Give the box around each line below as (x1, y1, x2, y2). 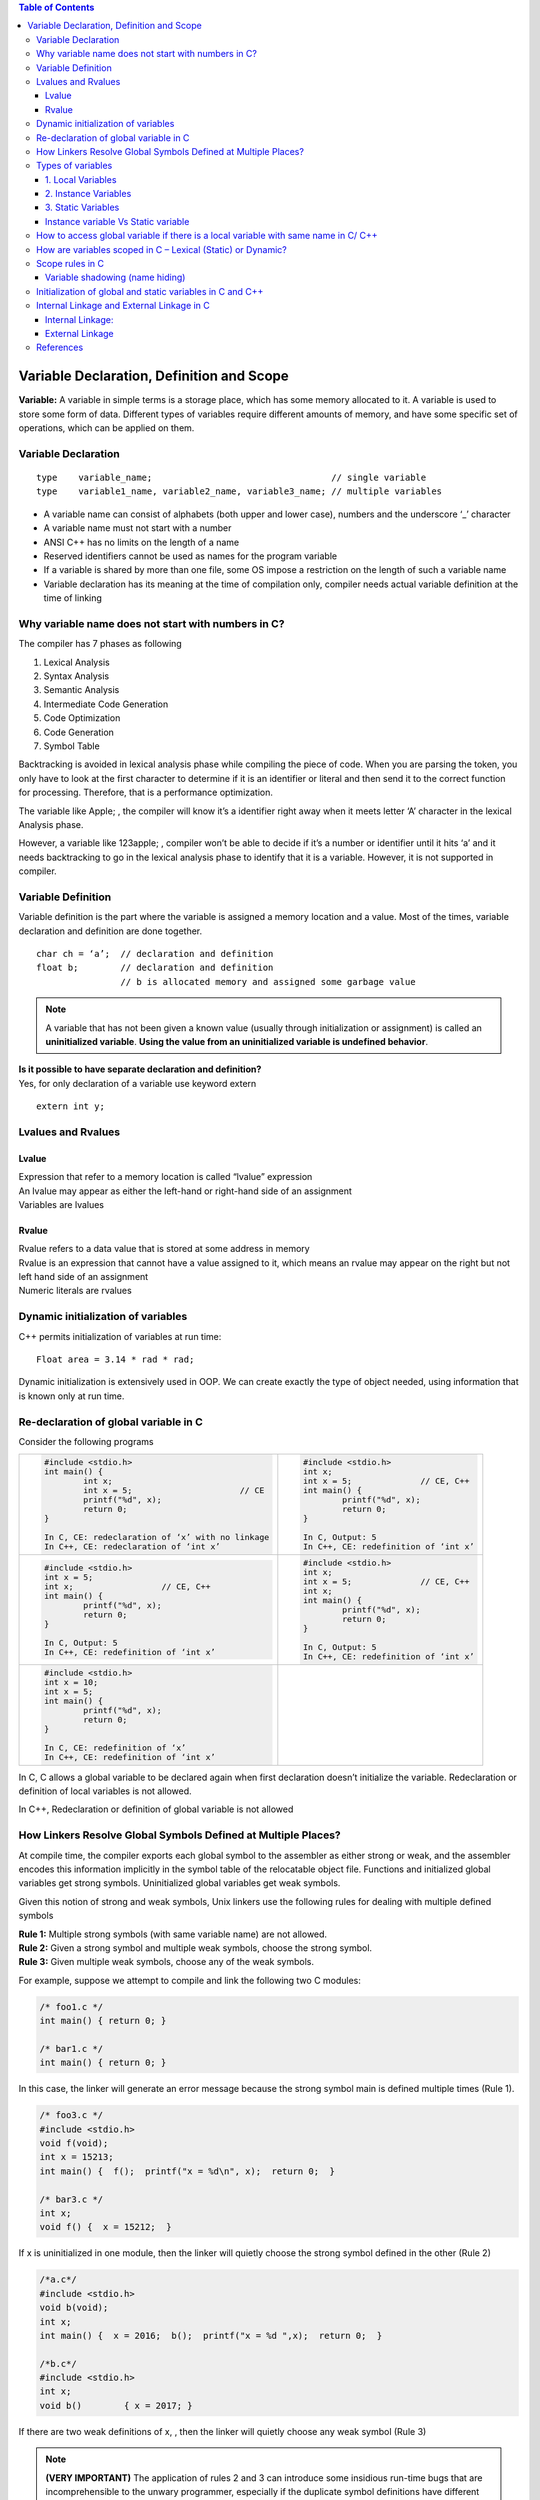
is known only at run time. (18, 1390, 125, 1402)
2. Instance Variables (45, 188, 132, 200)
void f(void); (39, 2138, 109, 2149)
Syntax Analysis (43, 670, 110, 682)
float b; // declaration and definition (36, 962, 274, 974)
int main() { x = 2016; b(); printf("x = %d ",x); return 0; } (39, 2330, 383, 2341)
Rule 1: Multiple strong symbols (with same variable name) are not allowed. (18, 1928, 328, 1940)
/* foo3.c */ (39, 2110, 104, 2121)
